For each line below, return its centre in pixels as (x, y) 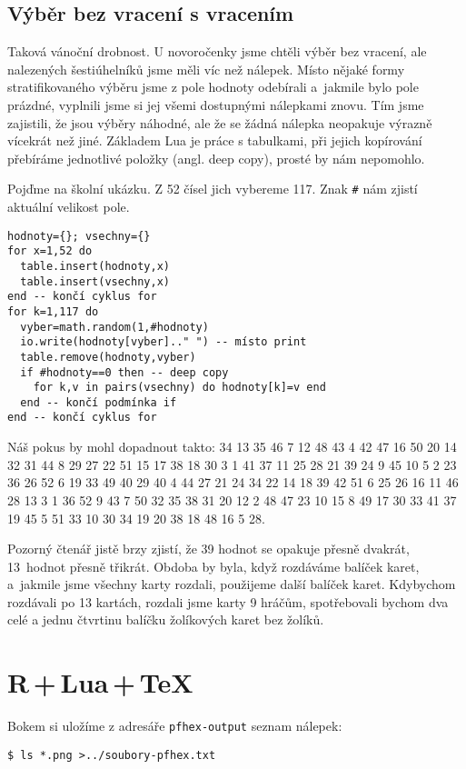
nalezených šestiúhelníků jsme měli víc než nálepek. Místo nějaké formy (206, 69)
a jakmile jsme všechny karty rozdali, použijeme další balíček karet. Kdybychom (232, 584)
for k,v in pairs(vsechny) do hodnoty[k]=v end (179, 388)
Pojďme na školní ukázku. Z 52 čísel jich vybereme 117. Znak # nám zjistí (213, 189)
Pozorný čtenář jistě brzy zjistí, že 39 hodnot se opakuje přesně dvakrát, (208, 549)
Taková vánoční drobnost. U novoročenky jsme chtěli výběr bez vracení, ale (217, 51)
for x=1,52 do (50, 251)
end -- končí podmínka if (99, 402)
